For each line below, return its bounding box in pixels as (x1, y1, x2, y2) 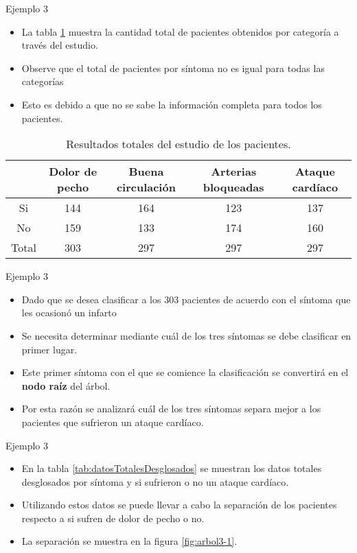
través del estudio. (21, 38, 98, 52)
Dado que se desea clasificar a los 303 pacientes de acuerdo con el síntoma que (21, 292, 351, 306)
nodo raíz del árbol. (21, 378, 111, 392)
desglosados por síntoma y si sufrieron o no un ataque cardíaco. (21, 474, 289, 489)
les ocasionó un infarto (21, 305, 117, 320)
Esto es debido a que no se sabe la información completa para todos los (21, 97, 322, 111)
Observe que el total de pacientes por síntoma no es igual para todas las (21, 60, 325, 75)
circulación (116, 179, 176, 196)
